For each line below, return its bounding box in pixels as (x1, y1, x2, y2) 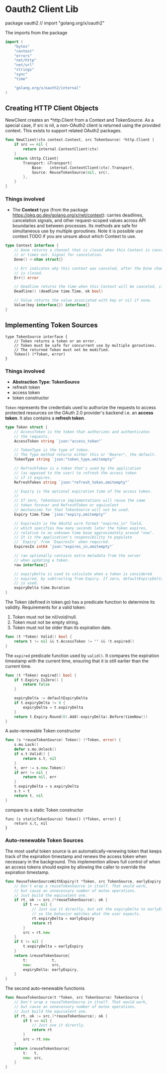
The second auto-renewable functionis (5, 985, 85, 991)
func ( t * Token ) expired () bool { (5, 672, 77, 678)
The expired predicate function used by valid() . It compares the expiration (5, 652, 160, 658)
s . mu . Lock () (14, 742, 39, 747)
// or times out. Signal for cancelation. (14, 252, 103, 257)
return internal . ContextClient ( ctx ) (23, 147, 99, 152)
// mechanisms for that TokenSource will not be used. (14, 507, 130, 512)
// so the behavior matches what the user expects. (31, 911, 141, 916)
